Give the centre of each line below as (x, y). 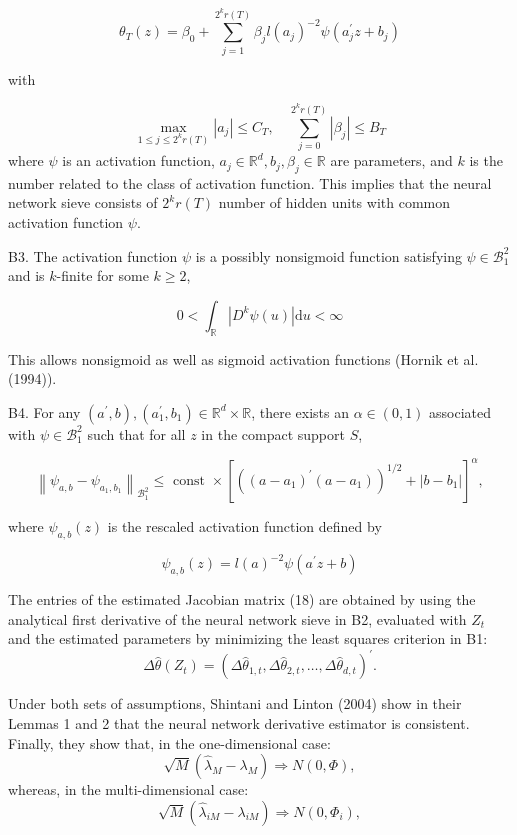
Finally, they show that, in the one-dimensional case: (169, 742)
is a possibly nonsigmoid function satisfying (328, 255)
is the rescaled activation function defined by (244, 525)
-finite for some (102, 275)
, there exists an (300, 411)
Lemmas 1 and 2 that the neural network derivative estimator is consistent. (239, 722)
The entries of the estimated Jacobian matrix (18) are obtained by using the (242, 599)
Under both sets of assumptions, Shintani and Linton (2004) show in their (235, 703)
